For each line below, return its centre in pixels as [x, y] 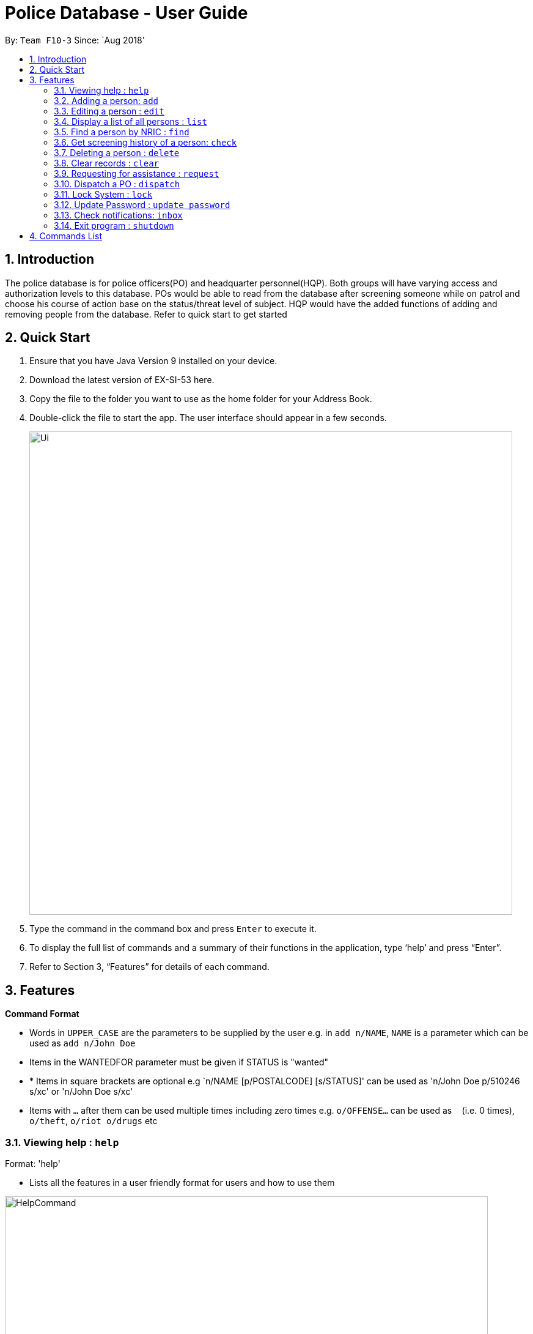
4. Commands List [66, 236]
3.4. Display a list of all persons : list [130, 121]
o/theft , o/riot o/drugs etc [94, 1121]
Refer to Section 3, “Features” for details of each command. [149, 967]
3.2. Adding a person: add [106, 100]
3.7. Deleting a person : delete [117, 152]
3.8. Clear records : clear [107, 163]
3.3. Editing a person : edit [109, 111]
